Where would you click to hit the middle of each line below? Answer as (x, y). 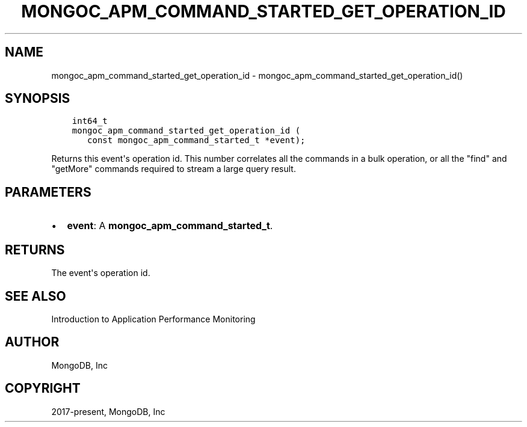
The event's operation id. (101, 273)
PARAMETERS (48, 192)
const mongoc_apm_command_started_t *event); (196, 140)
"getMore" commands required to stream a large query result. (174, 169)
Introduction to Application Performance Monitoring (153, 319)
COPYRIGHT (43, 389)
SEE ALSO (35, 296)
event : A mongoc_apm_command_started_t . (170, 226)
